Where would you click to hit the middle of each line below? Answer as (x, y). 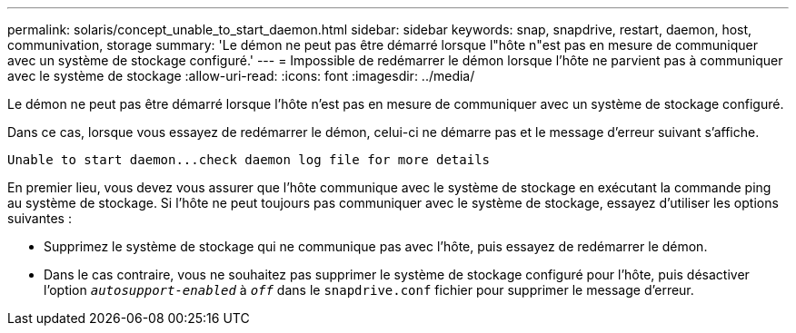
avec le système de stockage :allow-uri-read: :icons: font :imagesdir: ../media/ (241, 76)
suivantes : (40, 218)
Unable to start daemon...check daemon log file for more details (249, 160)
